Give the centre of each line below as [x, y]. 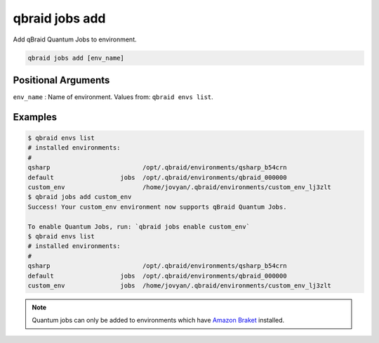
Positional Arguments [61, 80]
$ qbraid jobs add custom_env [80, 197]
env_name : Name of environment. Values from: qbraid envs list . [113, 97]
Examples [35, 117]
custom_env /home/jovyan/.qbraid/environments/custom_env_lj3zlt [179, 187]
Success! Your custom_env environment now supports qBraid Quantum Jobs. [157, 207]
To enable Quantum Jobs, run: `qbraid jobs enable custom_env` [139, 226]
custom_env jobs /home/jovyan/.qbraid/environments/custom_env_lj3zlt [179, 285]
